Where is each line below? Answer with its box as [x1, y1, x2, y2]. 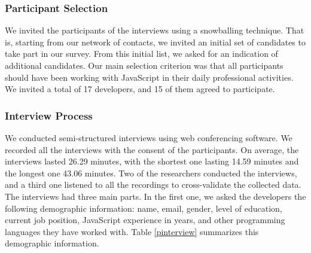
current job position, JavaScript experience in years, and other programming [5, 214, 285, 226]
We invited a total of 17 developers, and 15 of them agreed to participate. [5, 83, 275, 95]
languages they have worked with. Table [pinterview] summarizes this [5, 225, 259, 237]
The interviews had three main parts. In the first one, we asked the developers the [5, 190, 306, 202]
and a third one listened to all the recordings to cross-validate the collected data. [5, 178, 301, 191]
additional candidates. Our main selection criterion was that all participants [5, 59, 283, 71]
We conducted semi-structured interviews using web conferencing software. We [5, 132, 292, 144]
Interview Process [5, 108, 93, 123]
